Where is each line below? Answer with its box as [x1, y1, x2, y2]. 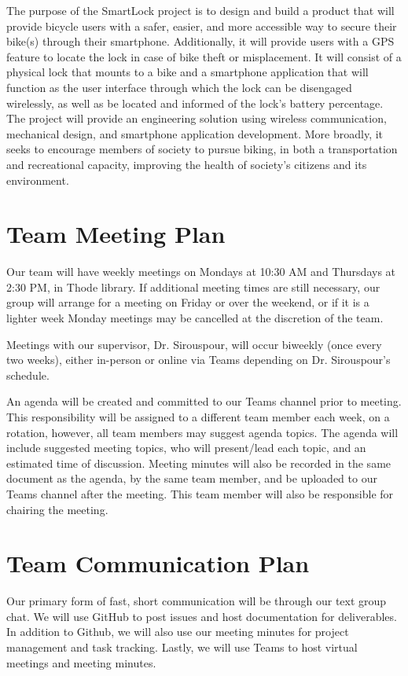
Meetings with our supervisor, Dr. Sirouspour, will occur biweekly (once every [6, 336, 382, 352]
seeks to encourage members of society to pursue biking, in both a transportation [6, 141, 398, 157]
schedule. [6, 366, 50, 383]
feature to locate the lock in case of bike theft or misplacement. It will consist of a [6, 48, 402, 64]
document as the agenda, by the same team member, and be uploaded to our [6, 470, 377, 487]
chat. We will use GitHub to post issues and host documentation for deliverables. [6, 608, 397, 624]
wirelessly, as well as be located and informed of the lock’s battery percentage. [6, 94, 384, 111]
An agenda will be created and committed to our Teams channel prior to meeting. [6, 393, 402, 410]
